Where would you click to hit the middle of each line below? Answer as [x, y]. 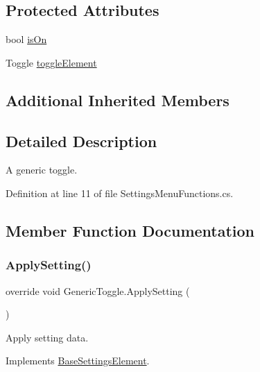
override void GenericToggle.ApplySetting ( [98, 290]
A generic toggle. [42, 170]
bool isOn [26, 39]
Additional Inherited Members [118, 100]
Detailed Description [81, 141]
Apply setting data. [47, 337]
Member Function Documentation [130, 230]
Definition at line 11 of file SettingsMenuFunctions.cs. [120, 193]
